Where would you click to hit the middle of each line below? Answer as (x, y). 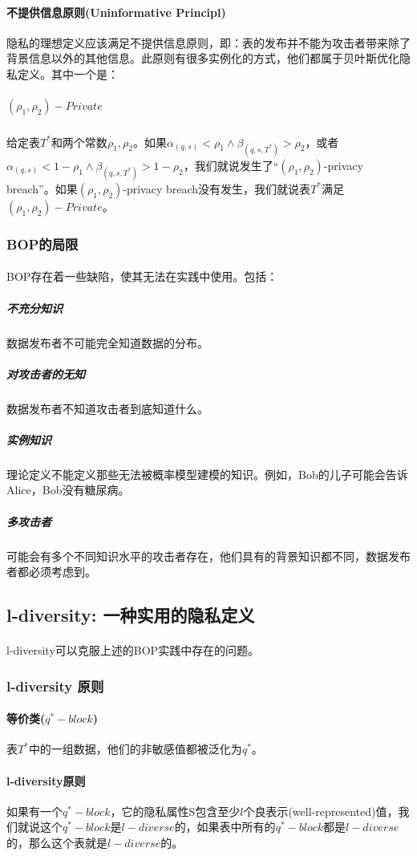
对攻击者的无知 (46, 373)
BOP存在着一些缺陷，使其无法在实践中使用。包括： (142, 276)
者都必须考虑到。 (51, 572)
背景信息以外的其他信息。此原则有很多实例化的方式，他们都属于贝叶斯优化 (203, 58)
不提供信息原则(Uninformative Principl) (116, 12)
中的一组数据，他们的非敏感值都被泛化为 (135, 749)
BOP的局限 (43, 243)
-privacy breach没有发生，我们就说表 (217, 188)
